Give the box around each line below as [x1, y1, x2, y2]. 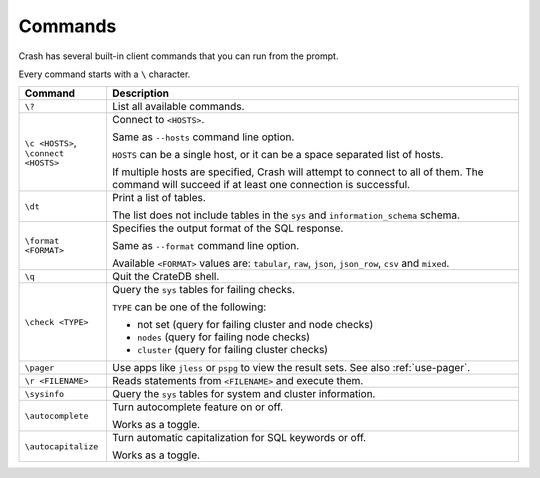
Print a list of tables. [111, 191, 207, 205]
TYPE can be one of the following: [111, 300, 267, 314]
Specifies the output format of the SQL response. [111, 221, 344, 235]
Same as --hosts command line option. [111, 130, 295, 144]
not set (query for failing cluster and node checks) [136, 318, 374, 332]
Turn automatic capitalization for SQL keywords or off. [111, 431, 367, 445]
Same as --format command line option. [111, 239, 300, 253]
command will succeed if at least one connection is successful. [111, 178, 410, 192]
